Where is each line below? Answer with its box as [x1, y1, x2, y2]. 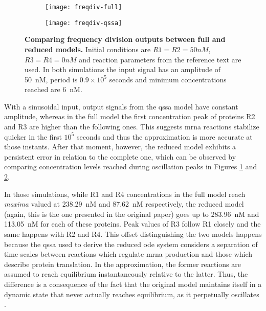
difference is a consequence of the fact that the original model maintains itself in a [4, 278, 262, 289]
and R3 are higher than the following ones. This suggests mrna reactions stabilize [4, 121, 259, 132]
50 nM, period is [25, 74, 78, 84]
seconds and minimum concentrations [109, 74, 227, 84]
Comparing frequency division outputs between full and [25, 34, 226, 45]
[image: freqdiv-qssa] [45, 19, 122, 27]
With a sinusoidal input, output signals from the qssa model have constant [4, 101, 238, 112]
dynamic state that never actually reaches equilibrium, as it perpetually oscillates [4, 288, 259, 299]
